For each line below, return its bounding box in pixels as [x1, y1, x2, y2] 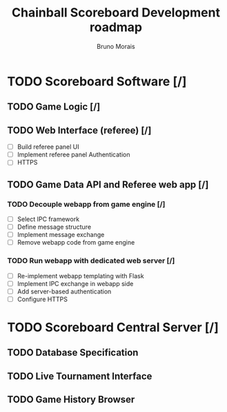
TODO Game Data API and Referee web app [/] [7, 178, 209, 190]
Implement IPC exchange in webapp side [17, 279, 134, 287]
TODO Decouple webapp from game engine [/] [7, 199, 166, 209]
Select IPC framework [17, 215, 80, 223]
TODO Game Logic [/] [7, 101, 101, 113]
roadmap [89, 19, 143, 35]
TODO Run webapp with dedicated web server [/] [7, 256, 175, 266]
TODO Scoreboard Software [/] [7, 74, 187, 89]
